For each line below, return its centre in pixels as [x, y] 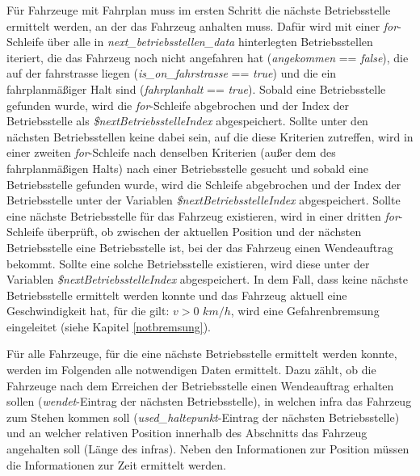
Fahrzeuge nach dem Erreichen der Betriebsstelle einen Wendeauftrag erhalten [200, 385]
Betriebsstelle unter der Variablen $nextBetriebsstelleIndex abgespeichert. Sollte [204, 200]
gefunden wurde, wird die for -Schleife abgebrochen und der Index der [178, 105]
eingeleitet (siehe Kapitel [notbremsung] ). [109, 326]
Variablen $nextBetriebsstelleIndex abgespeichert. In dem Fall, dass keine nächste [207, 279]
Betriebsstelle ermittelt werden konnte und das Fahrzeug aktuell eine [177, 295]
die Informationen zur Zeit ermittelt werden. [116, 464]
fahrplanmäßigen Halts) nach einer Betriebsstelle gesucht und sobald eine [187, 168]
